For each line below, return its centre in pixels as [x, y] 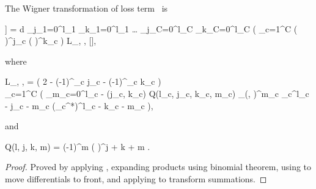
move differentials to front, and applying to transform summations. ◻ [136, 178]
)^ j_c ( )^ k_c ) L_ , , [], [51, 41]
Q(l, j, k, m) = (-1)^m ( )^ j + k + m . [78, 146]
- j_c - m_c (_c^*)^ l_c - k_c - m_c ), [79, 105]
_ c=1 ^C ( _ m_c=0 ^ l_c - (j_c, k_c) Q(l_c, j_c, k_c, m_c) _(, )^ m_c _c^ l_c [157, 93]
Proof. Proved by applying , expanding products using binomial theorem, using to [158, 167]
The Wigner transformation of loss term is [86, 8]
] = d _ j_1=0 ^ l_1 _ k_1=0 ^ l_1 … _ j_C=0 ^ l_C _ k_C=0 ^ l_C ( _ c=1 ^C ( [151, 28]
